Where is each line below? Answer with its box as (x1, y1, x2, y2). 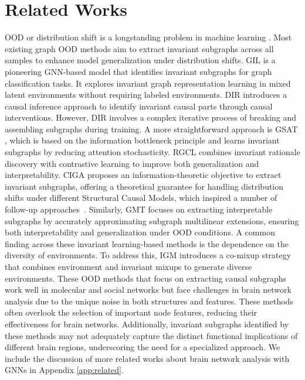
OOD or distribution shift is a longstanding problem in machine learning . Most (5, 31, 292, 43)
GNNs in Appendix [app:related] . (5, 364, 124, 376)
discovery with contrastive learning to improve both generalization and (5, 157, 259, 169)
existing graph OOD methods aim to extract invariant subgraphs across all (5, 42, 274, 54)
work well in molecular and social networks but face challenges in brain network (5, 283, 292, 296)
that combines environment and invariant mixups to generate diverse (5, 261, 252, 272)
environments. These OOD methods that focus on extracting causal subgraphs (5, 272, 286, 284)
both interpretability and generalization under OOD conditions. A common (5, 226, 275, 238)
